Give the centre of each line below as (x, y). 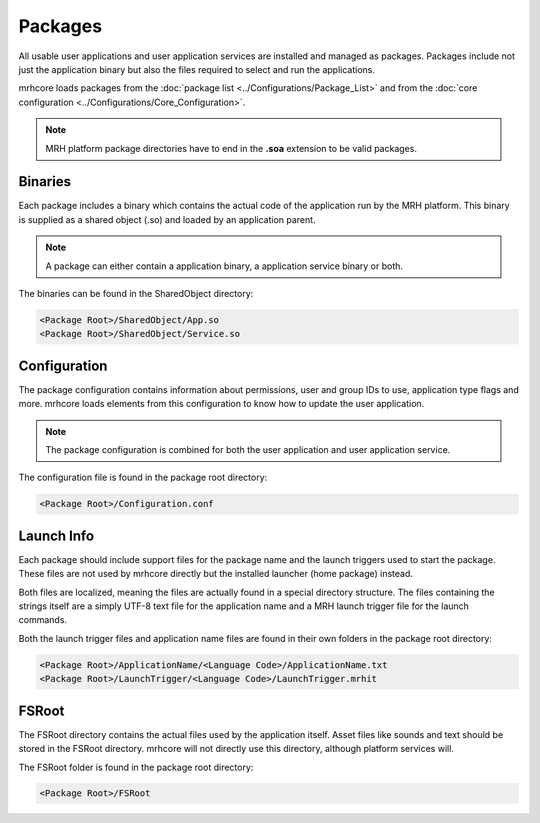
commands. (43, 620)
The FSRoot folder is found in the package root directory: (136, 767)
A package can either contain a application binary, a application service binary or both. (224, 266)
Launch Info (56, 535)
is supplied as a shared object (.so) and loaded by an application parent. (167, 219)
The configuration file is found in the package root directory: (143, 477)
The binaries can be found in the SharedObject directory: (136, 293)
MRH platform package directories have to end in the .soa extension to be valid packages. (231, 148)
